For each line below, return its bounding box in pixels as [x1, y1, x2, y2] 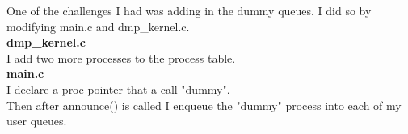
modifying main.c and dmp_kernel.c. [6, 18, 190, 35]
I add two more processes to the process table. [6, 49, 236, 66]
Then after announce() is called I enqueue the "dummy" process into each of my [6, 96, 402, 113]
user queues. [6, 112, 67, 129]
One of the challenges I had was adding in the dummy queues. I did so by [6, 2, 372, 18]
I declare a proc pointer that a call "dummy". [6, 80, 230, 97]
